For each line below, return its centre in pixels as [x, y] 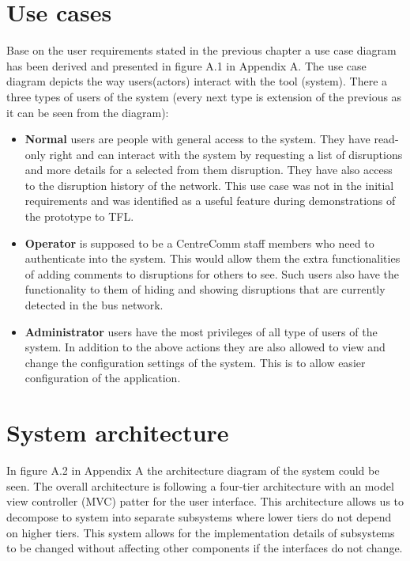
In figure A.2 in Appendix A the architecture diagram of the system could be [193, 470]
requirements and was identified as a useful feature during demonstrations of [210, 201]
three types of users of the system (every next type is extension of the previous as [204, 96]
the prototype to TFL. [79, 216]
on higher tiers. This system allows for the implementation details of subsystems [201, 532]
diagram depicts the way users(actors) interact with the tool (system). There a [197, 81]
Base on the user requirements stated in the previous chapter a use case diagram [201, 50]
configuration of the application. [103, 378]
